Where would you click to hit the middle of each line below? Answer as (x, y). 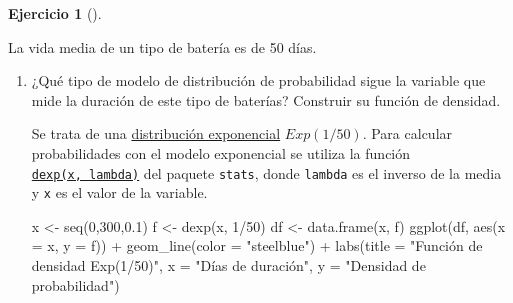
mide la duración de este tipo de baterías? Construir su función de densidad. (266, 99)
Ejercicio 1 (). (55, 13)
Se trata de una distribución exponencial (156, 133)
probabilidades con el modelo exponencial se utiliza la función (221, 152)
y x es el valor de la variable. (119, 192)
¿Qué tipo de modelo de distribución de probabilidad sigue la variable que (258, 80)
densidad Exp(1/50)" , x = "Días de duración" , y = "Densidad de (228, 265)
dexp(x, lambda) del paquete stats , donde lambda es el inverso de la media (266, 172)
